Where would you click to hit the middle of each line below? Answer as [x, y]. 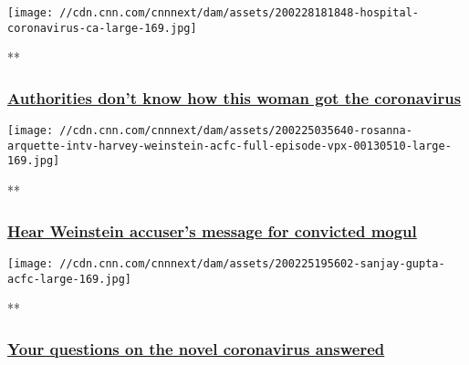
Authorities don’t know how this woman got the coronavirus [234, 97]
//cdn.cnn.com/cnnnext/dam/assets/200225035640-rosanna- [236, 131]
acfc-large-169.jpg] [70, 279]
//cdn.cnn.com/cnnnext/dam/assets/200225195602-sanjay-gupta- [252, 263]
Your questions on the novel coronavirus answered [196, 348]
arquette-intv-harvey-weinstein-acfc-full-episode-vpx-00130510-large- [229, 146]
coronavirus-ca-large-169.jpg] [102, 28]
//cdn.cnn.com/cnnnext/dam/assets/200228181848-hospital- [240, 13]
